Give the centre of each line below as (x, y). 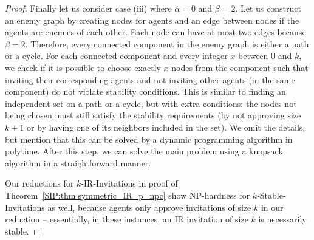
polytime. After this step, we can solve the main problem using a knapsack (144, 151)
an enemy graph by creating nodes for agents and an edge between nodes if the (152, 20)
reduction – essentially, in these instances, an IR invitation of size (127, 219)
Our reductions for (39, 183)
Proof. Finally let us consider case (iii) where (88, 8)
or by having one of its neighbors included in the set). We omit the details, (166, 127)
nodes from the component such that (240, 67)
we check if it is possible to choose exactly (83, 67)
